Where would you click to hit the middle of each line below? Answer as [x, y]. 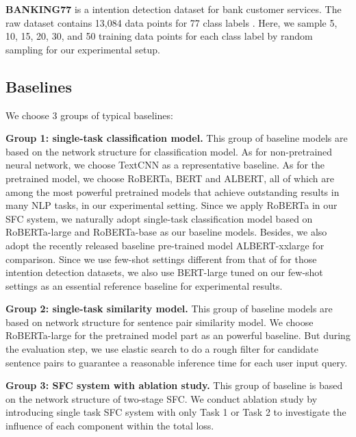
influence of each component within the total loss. [110, 426]
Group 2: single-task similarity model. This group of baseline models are [169, 309]
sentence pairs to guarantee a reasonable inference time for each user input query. [177, 362]
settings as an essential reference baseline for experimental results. [144, 285]
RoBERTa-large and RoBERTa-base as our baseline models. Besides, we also [166, 232]
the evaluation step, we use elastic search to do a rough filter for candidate [162, 349]
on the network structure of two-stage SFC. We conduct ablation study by [162, 398]
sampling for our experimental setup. [83, 49]
